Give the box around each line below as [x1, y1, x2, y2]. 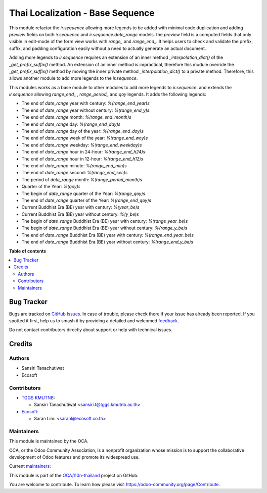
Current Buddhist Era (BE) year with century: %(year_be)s [21, 204, 139, 210]
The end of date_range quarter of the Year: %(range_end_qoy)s [21, 197, 152, 203]
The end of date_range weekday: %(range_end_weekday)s [21, 142, 142, 148]
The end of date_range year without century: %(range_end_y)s [21, 107, 150, 113]
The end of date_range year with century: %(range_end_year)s [21, 100, 150, 106]
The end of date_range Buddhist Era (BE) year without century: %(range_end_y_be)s [21, 239, 194, 245]
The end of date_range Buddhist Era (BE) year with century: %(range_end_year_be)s [21, 232, 194, 238]
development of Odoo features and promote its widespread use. [9, 454, 140, 460]
